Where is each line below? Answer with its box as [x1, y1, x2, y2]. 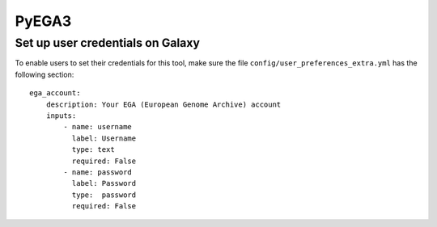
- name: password [63, 167, 133, 177]
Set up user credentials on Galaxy [15, 36, 201, 50]
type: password [71, 190, 137, 200]
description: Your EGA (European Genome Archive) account [45, 99, 282, 109]
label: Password [71, 179, 137, 188]
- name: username [63, 122, 133, 132]
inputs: [45, 111, 77, 120]
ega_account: [29, 89, 81, 98]
